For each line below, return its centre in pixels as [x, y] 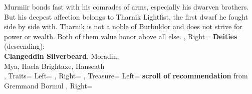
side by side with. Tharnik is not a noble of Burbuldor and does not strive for [123, 26]
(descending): [24, 46]
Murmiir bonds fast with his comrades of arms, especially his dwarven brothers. [127, 7]
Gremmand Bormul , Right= [48, 85]
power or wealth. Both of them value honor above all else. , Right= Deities [121, 36]
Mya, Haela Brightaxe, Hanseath [54, 66]
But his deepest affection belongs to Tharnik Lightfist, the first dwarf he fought [126, 16]
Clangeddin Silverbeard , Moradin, [62, 56]
